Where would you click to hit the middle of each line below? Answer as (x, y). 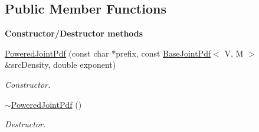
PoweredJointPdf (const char (57, 53)
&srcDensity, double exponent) (60, 65)
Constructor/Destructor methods (74, 33)
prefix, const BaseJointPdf (163, 53)
